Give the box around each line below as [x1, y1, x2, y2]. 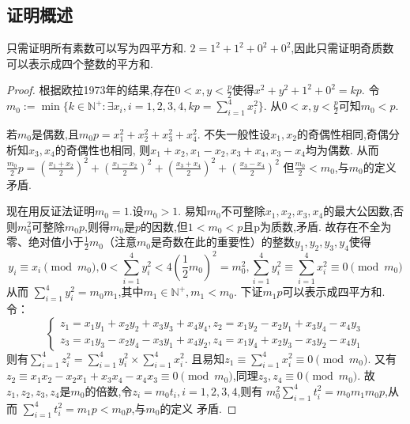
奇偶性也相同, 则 [66, 141, 151, 157]
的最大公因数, [323, 203, 393, 219]
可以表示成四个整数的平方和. [6, 55, 153, 71]
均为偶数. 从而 [306, 141, 379, 157]
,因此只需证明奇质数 [291, 40, 394, 56]
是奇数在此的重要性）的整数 [150, 233, 295, 250]
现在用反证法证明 [6, 203, 95, 219]
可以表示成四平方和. [282, 283, 386, 300]
